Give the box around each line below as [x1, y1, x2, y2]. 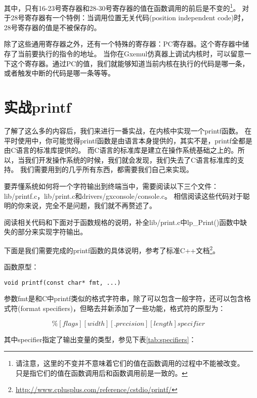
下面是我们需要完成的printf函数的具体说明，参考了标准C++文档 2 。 [4, 243, 220, 255]
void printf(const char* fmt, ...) [4, 279, 121, 286]
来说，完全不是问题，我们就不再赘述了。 [24, 200, 156, 211]
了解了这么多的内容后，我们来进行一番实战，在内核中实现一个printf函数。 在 [4, 125, 252, 135]
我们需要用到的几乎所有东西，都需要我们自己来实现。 [20, 164, 193, 175]
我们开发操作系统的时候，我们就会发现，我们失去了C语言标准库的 [24, 154, 238, 165]
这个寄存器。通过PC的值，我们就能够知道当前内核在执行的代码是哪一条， [10, 58, 249, 68]
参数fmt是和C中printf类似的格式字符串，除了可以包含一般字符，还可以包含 [4, 293, 244, 304]
